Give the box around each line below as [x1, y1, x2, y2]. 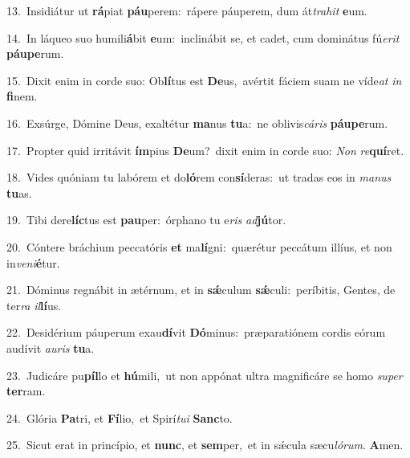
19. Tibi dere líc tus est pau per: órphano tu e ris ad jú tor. [6, 211, 286, 228]
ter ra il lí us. [6, 296, 62, 313]
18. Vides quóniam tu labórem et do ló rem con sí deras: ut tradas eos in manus [6, 169, 392, 186]
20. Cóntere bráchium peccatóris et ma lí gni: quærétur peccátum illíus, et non [6, 238, 392, 255]
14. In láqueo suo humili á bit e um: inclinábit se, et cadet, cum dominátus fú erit [6, 29, 400, 46]
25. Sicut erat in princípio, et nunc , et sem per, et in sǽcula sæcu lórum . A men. [6, 436, 404, 453]
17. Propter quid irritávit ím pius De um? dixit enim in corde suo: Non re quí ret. [6, 141, 404, 158]
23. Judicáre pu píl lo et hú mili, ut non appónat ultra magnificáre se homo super [6, 366, 403, 383]
